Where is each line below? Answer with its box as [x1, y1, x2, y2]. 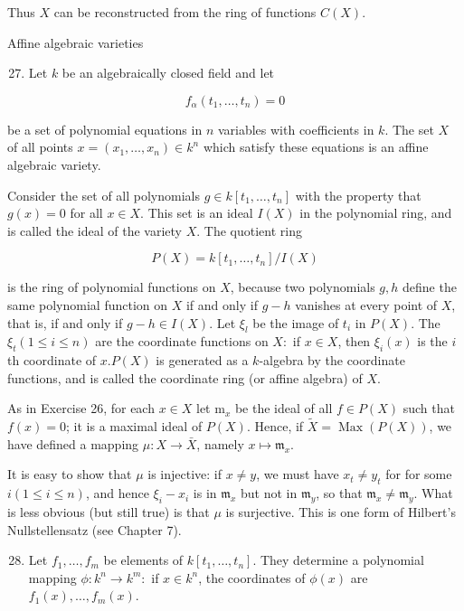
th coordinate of [7, 351, 97, 370]
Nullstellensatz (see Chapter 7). [7, 520, 182, 539]
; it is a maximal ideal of [66, 417, 203, 436]
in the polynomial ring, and [299, 203, 452, 222]
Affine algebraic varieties [7, 33, 144, 52]
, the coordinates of [198, 568, 306, 587]
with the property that [295, 185, 421, 204]
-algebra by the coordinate [259, 351, 405, 370]
